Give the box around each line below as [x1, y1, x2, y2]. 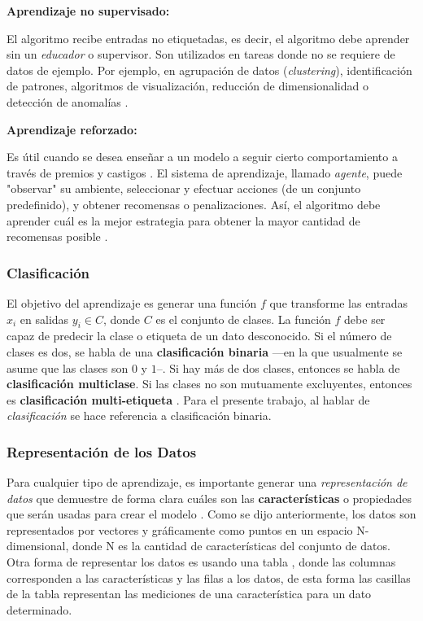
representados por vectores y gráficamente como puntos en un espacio [7, 521, 353, 538]
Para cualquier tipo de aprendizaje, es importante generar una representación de [7, 474, 408, 491]
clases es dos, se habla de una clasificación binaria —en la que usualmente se [7, 343, 403, 360]
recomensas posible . [7, 228, 108, 245]
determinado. [7, 601, 72, 618]
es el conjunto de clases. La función [155, 310, 331, 327]
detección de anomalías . [7, 93, 129, 110]
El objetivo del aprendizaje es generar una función [7, 294, 257, 311]
